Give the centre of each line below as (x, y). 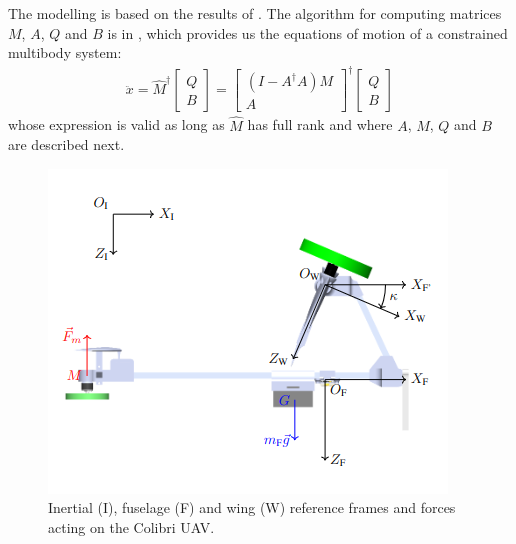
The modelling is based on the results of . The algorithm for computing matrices (255, 13)
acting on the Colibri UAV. (131, 526)
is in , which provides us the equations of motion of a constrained (307, 32)
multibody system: (65, 52)
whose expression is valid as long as (116, 124)
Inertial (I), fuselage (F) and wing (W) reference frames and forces (252, 507)
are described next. (66, 144)
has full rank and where (320, 124)
